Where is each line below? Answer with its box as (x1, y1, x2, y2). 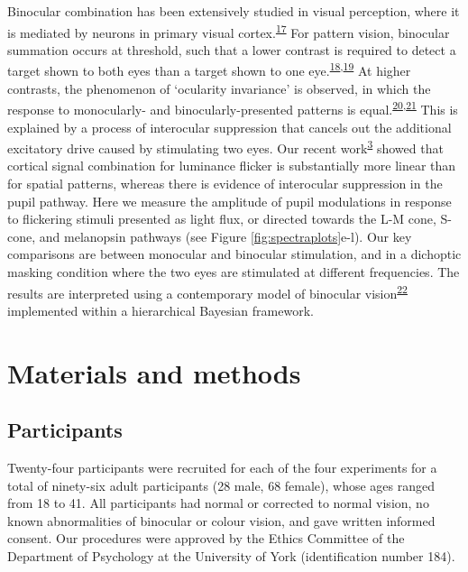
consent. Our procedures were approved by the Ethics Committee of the (7, 529, 405, 548)
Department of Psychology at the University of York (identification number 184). (7, 546, 455, 565)
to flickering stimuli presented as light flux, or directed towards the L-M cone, (7, 209, 436, 228)
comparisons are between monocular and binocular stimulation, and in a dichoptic (7, 244, 462, 263)
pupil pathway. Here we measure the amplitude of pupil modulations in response (7, 191, 452, 210)
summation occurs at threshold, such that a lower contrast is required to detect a (7, 40, 456, 59)
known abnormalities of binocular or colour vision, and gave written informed (7, 511, 436, 530)
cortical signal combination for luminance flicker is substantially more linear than (7, 156, 456, 175)
